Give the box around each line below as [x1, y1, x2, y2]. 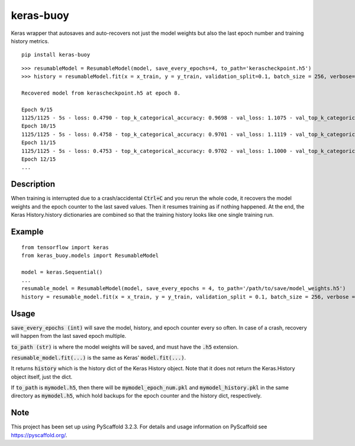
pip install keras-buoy [21, 51, 91, 58]
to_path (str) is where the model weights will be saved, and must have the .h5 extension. [11, 343, 239, 350]
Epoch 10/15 [21, 123, 56, 129]
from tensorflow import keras [21, 244, 109, 250]
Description [11, 179, 56, 189]
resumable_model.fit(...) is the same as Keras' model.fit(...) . [11, 354, 186, 361]
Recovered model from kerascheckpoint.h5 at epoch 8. [21, 89, 180, 96]
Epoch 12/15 [21, 156, 56, 162]
